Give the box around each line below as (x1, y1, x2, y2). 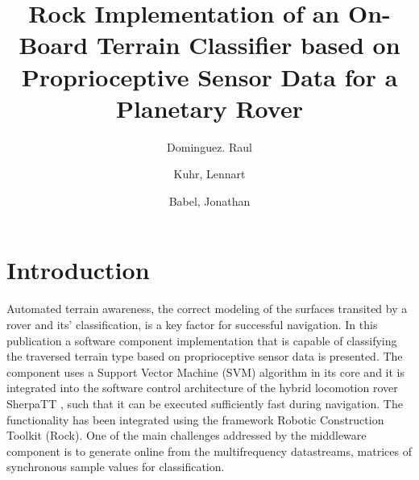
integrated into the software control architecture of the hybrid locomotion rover (6, 379, 398, 396)
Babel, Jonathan (168, 192, 251, 209)
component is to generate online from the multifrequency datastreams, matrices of (6, 442, 412, 459)
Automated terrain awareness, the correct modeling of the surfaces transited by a (6, 300, 408, 317)
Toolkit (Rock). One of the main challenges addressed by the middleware (6, 427, 367, 444)
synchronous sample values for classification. (6, 458, 225, 475)
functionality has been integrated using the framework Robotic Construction (6, 411, 384, 428)
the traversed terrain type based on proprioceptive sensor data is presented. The (6, 348, 403, 365)
